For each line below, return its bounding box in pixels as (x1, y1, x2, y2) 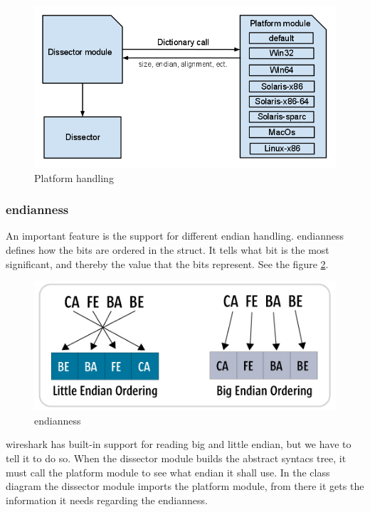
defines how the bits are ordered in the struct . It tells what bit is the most (6, 242, 329, 257)
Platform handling (34, 170, 114, 185)
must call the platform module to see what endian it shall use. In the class (6, 464, 330, 479)
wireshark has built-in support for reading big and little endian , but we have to (6, 437, 351, 452)
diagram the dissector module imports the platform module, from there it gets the (6, 479, 364, 494)
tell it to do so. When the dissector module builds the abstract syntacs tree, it (6, 450, 347, 465)
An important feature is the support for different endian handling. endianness (6, 228, 344, 243)
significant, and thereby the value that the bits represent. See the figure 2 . (6, 256, 329, 271)
